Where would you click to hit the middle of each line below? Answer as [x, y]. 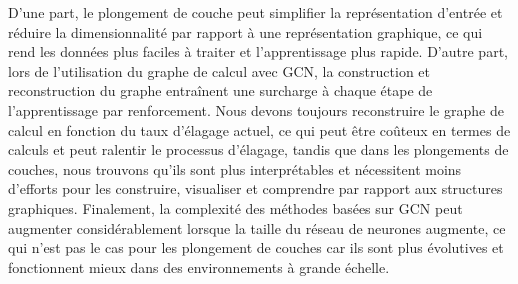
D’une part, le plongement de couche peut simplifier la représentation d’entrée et [255, 12]
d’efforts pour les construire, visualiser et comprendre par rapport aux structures [255, 188]
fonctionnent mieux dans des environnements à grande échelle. [199, 266]
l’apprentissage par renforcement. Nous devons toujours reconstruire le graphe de [256, 109]
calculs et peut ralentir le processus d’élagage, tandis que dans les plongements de [258, 149]
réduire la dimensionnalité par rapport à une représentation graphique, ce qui [245, 31]
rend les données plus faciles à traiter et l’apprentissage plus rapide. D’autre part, [258, 51]
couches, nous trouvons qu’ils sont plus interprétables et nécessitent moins [235, 168]
